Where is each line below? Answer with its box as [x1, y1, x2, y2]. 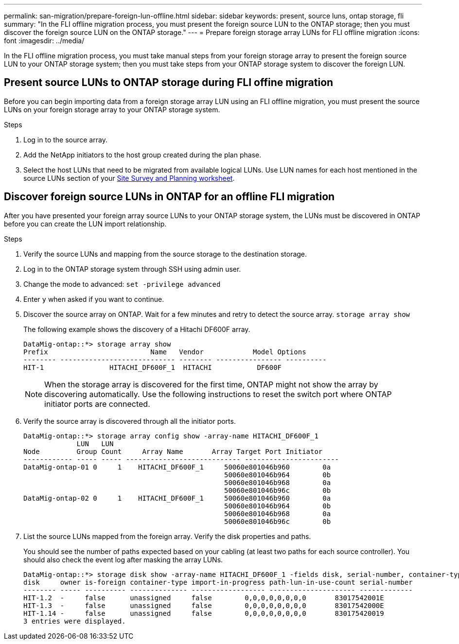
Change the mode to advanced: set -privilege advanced [23, 279, 221, 288]
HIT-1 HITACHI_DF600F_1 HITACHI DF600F [23, 363, 282, 371]
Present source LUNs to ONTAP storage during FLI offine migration [4, 76, 334, 89]
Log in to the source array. [23, 135, 107, 144]
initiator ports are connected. [44, 399, 150, 409]
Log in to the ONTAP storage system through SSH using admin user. [23, 264, 241, 273]
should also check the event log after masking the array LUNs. [23, 555, 223, 564]
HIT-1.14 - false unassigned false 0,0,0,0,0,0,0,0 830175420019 [23, 609, 384, 617]
